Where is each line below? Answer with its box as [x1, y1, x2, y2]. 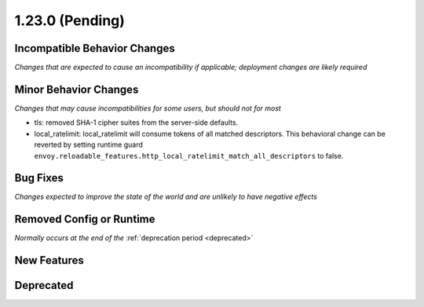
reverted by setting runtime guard [34, 140, 143, 149]
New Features [14, 254, 84, 267]
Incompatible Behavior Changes [14, 42, 176, 55]
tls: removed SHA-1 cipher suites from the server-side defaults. [34, 118, 239, 127]
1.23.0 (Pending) [14, 12, 126, 29]
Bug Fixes [14, 171, 64, 185]
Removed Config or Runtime [14, 213, 155, 226]
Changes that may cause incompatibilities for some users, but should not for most [14, 103, 282, 113]
